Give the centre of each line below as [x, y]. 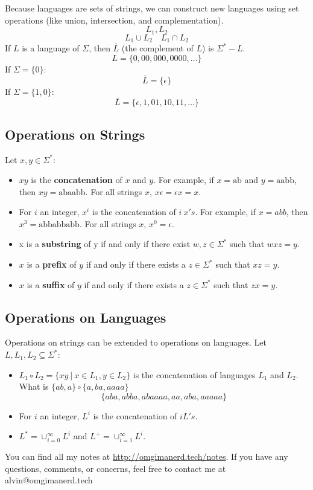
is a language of [51, 48]
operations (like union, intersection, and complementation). [114, 20]
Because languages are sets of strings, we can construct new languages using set [152, 8]
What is [34, 386]
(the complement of [157, 48]
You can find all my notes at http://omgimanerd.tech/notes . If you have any [147, 456]
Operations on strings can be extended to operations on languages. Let [136, 342]
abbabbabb [59, 224]
